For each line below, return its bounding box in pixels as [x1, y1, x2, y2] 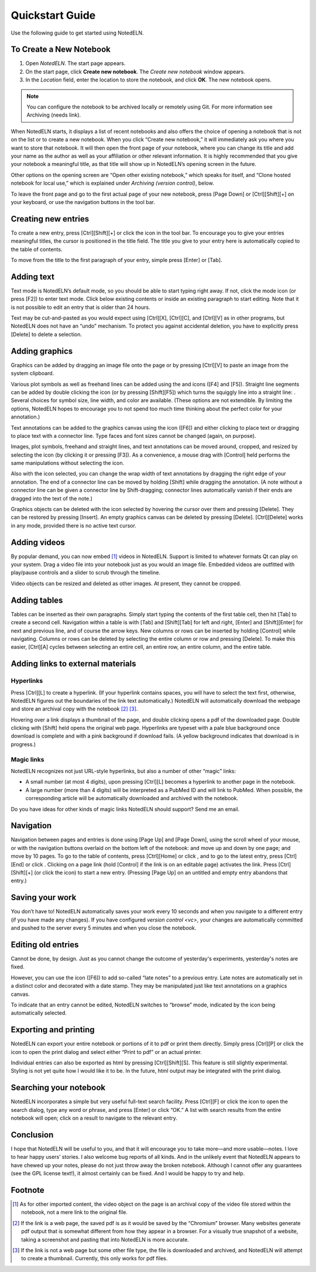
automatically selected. [11, 1009, 67, 1016]
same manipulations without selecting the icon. [11, 460, 125, 467]
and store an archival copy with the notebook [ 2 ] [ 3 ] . [11, 705, 138, 712]
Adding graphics [11, 346, 73, 356]
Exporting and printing [11, 1025, 95, 1035]
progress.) [11, 740, 36, 747]
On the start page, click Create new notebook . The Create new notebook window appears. [25, 68, 245, 75]
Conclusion [11, 1130, 54, 1140]
